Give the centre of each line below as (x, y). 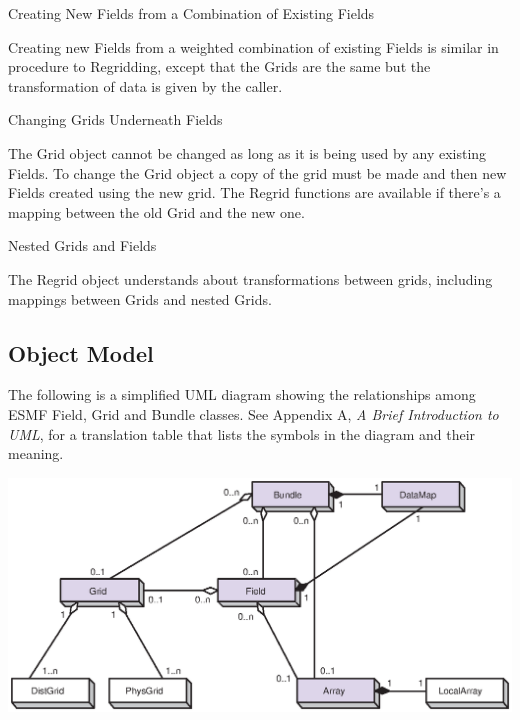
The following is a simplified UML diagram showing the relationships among (242, 394)
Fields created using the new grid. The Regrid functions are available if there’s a (254, 192)
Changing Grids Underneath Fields (115, 119)
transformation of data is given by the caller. (145, 85)
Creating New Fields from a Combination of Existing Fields (191, 13)
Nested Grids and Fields (82, 245)
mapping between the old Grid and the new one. (156, 211)
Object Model (81, 352)
